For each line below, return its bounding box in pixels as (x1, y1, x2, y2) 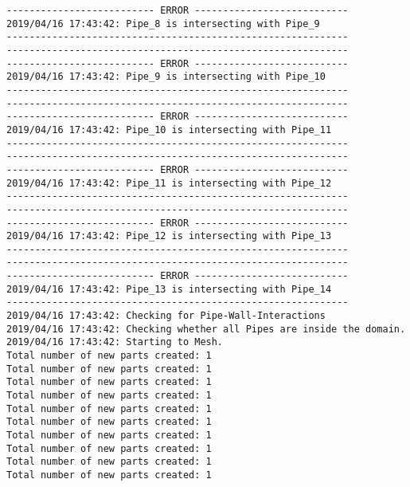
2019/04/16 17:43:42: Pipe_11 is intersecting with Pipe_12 (6, 177, 332, 189)
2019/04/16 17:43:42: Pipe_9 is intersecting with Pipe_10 (6, 71, 326, 83)
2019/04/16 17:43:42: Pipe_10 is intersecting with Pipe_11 (6, 124, 332, 135)
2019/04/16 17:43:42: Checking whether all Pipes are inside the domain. (6, 323, 406, 335)
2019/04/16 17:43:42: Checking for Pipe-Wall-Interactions (6, 310, 326, 322)
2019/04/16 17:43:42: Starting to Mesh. (6, 336, 224, 348)
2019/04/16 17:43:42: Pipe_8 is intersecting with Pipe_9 (6, 18, 320, 29)
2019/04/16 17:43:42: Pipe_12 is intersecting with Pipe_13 (6, 230, 332, 242)
